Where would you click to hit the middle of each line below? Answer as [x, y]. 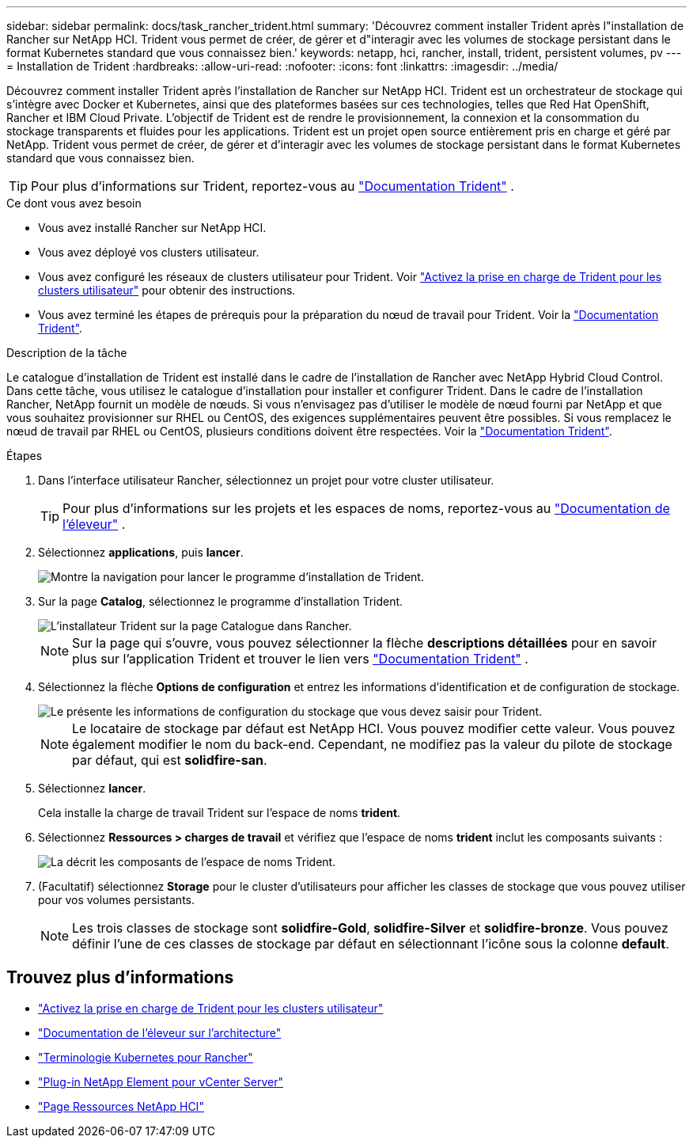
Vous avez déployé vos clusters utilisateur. [149, 252]
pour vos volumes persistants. [117, 900]
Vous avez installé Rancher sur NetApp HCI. [152, 228]
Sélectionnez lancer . [92, 788]
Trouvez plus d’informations [120, 978]
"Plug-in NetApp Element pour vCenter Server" [161, 1081]
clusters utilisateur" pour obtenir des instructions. [167, 290]
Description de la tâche [67, 353]
